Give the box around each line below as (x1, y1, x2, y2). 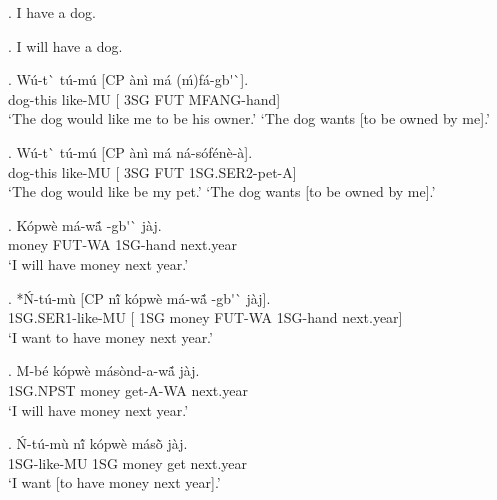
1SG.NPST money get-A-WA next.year (8, 379, 248, 400)
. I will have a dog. (8, 35, 123, 56)
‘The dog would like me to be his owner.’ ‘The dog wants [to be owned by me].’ (8, 108, 490, 129)
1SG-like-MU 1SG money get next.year (8, 452, 248, 473)
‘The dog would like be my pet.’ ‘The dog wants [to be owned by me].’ (8, 181, 436, 202)
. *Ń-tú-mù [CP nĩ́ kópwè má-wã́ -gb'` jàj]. (8, 287, 271, 308)
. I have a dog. (8, 2, 96, 22)
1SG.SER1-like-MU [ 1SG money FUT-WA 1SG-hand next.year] (8, 307, 403, 328)
